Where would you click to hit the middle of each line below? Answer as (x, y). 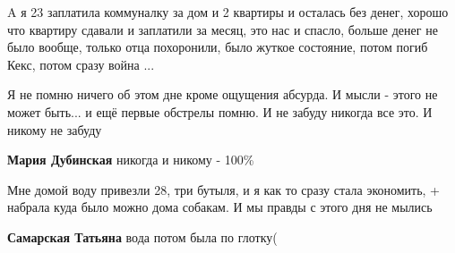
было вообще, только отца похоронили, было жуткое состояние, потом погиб (218, 47)
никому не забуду (55, 129)
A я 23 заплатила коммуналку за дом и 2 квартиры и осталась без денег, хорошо (228, 12)
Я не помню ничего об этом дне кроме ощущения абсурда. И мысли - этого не (223, 94)
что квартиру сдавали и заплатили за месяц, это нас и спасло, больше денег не (223, 29)
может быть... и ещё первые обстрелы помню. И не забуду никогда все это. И (220, 111)
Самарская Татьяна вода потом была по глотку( (142, 236)
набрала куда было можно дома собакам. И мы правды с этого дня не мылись (220, 207)
